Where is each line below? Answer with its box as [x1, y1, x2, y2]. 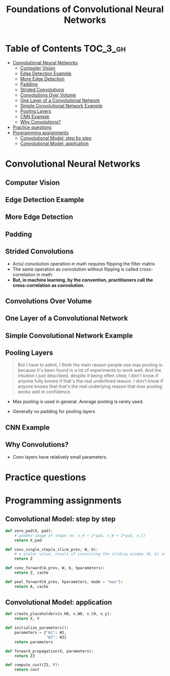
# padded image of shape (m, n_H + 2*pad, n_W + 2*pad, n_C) [14, 533, 146, 538]
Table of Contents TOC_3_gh [5, 43, 126, 54]
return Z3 [14, 653, 35, 658]
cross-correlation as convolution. [12, 282, 85, 288]
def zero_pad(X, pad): [5, 528, 53, 533]
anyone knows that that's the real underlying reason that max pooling [17, 384, 162, 390]
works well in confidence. [17, 389, 72, 395]
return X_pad [14, 538, 42, 543]
